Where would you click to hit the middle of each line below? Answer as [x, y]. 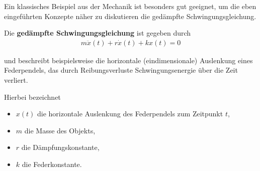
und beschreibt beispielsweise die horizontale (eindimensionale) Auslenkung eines [128, 60]
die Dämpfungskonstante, [60, 147]
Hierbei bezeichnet [32, 97]
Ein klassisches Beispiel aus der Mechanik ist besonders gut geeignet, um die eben [130, 6]
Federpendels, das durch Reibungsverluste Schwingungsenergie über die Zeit [121, 70]
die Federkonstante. [52, 164]
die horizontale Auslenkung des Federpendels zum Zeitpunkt [130, 114]
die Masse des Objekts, [60, 130]
